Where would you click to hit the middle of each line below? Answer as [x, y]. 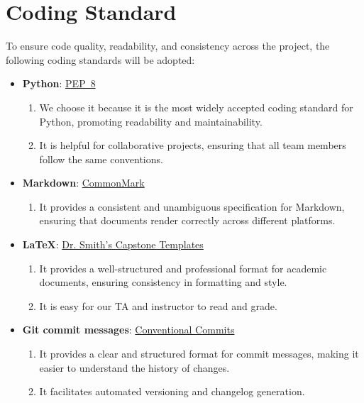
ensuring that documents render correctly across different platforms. [187, 220]
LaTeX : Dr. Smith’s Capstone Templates [113, 244]
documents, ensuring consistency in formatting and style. [163, 282]
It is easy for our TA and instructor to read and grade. [158, 305]
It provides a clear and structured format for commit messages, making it [199, 354]
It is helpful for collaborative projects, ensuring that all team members [193, 145]
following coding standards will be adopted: [100, 59]
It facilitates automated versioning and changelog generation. [172, 391]
